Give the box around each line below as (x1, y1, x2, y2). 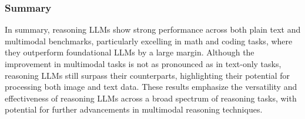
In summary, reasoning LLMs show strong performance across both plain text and (5, 23, 301, 36)
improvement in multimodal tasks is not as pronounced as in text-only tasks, (5, 58, 281, 69)
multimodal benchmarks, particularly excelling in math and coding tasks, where (5, 34, 293, 47)
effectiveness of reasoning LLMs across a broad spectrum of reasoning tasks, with (5, 92, 297, 104)
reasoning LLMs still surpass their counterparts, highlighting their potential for (5, 69, 290, 81)
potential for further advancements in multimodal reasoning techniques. (5, 103, 263, 116)
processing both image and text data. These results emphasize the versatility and (5, 80, 297, 93)
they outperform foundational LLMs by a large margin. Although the (5, 46, 254, 58)
